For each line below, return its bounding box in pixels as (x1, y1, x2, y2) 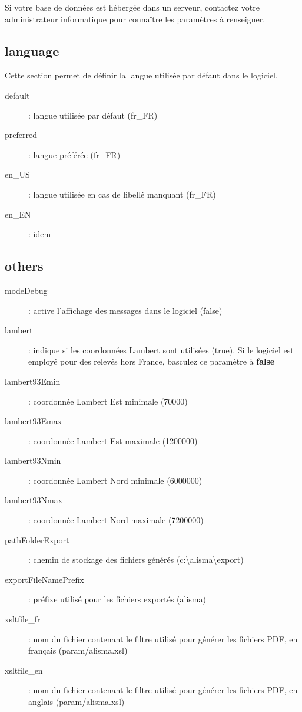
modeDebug (5, 284, 48, 296)
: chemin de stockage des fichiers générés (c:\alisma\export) (28, 553, 244, 566)
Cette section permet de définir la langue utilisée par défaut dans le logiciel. (5, 69, 278, 81)
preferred (5, 129, 37, 141)
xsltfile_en (5, 664, 43, 676)
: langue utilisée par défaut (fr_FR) (28, 109, 158, 121)
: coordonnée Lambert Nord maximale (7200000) (28, 514, 204, 526)
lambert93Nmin (5, 454, 61, 467)
